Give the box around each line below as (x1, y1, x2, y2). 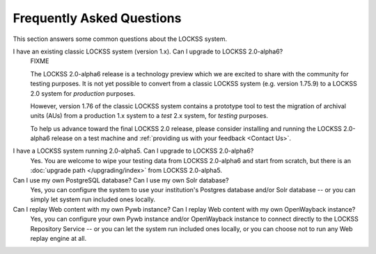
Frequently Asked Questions (13, 10, 182, 26)
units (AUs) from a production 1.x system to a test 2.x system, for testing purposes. (30, 112, 268, 120)
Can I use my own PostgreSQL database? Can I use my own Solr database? (13, 176, 229, 184)
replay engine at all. (30, 234, 87, 242)
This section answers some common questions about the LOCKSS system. (13, 35, 228, 43)
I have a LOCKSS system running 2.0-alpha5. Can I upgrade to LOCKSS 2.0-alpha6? (13, 146, 254, 155)
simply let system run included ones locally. (30, 195, 156, 204)
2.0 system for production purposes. (30, 89, 136, 97)
